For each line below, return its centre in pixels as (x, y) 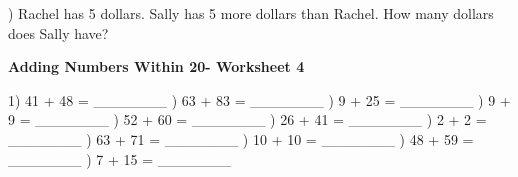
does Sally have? (58, 32)
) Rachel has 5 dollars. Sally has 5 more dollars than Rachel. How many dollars (251, 13)
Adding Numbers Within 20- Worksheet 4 (156, 66)
